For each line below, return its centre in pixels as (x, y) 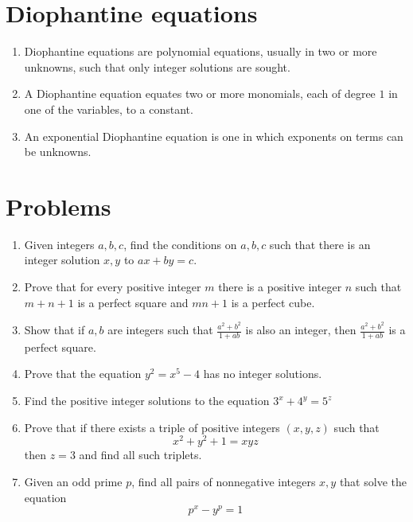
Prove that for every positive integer (113, 286)
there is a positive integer (280, 286)
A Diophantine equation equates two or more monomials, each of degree (200, 93)
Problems (58, 206)
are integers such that (160, 330)
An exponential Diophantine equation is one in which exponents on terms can (214, 136)
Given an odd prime (73, 481)
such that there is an (320, 244)
